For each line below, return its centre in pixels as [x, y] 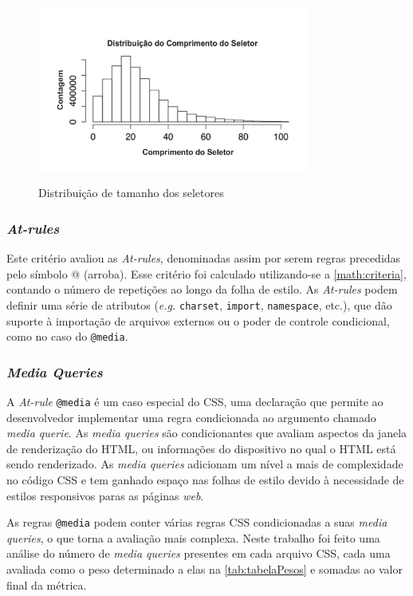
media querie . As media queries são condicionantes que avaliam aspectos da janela [207, 433]
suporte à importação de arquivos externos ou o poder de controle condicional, [198, 320]
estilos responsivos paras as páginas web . [105, 495]
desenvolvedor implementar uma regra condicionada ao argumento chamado [191, 417]
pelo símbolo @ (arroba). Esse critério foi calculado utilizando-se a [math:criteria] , [206, 273]
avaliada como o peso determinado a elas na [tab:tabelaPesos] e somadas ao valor [205, 569]
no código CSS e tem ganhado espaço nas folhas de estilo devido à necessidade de [205, 480]
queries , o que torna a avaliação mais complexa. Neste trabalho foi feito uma [193, 537]
